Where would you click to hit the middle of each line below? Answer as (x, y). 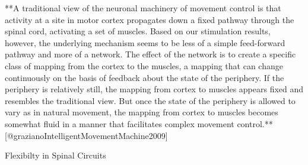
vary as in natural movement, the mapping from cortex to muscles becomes (142, 112)
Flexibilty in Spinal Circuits (55, 155)
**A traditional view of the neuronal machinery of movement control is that (143, 8)
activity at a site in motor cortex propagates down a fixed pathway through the (150, 19)
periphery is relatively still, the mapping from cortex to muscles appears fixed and (154, 89)
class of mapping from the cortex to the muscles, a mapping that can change (144, 65)
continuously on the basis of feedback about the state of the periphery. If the (145, 77)
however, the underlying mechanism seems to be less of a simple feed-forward (145, 42)
